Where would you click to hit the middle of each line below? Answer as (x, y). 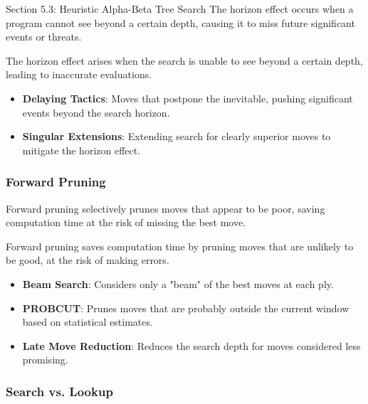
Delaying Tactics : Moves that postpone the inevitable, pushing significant (188, 98)
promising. (45, 360)
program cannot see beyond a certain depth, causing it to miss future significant (180, 22)
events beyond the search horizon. (96, 112)
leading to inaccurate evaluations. (79, 74)
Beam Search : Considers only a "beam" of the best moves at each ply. (178, 283)
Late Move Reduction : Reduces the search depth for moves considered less (191, 345)
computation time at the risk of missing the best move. (126, 222)
